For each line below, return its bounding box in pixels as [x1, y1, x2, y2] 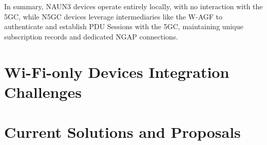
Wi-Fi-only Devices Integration [4, 61, 230, 82]
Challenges [4, 81, 82, 102]
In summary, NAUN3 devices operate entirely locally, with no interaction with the [4, 1, 263, 11]
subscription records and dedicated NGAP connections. [4, 31, 178, 42]
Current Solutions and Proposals [4, 121, 241, 142]
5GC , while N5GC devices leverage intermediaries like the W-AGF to [4, 11, 223, 22]
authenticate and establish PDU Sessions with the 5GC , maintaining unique [4, 21, 243, 32]
